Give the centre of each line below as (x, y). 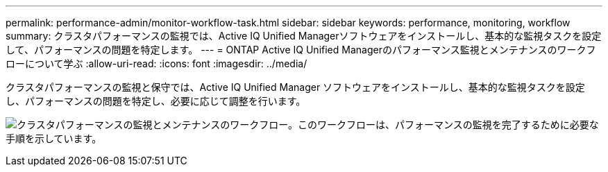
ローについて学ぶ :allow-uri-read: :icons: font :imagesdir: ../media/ (157, 63)
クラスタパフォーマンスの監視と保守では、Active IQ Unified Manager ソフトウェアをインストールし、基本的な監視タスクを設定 (295, 87)
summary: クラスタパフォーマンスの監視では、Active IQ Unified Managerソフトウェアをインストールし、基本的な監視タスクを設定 (304, 36)
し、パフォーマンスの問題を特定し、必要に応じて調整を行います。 (156, 101)
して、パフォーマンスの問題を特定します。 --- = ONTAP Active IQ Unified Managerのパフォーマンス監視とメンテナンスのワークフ (301, 50)
